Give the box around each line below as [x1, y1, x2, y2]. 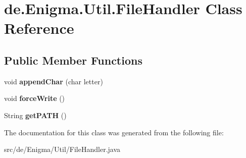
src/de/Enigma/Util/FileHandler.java [4, 144, 121, 154]
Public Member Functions [4, 52, 142, 68]
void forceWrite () [4, 93, 65, 103]
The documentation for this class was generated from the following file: [4, 127, 224, 137]
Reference [4, 18, 74, 38]
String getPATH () [4, 110, 67, 120]
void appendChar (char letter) [4, 76, 103, 86]
